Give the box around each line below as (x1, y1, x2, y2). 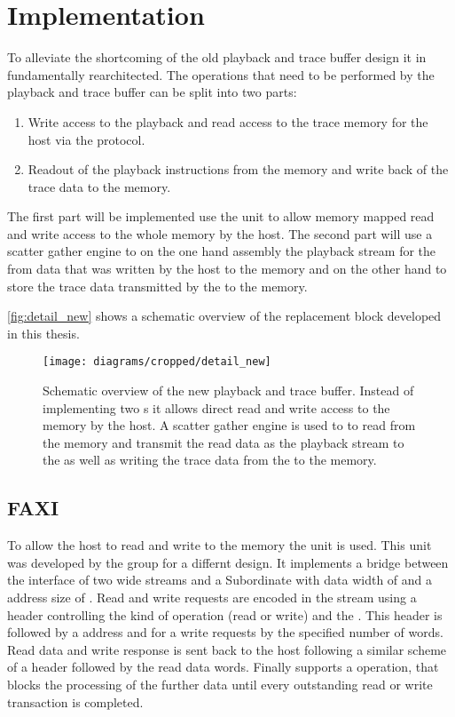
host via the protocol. (27, 130, 145, 148)
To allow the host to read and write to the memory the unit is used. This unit (7, 536, 432, 554)
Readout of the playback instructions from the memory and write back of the (27, 160, 449, 179)
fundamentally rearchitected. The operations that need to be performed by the (7, 65, 435, 84)
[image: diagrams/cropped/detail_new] (43, 355, 271, 369)
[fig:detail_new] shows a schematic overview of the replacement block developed (7, 307, 442, 325)
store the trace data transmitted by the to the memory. (7, 276, 308, 295)
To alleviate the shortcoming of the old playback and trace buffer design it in (7, 48, 427, 67)
